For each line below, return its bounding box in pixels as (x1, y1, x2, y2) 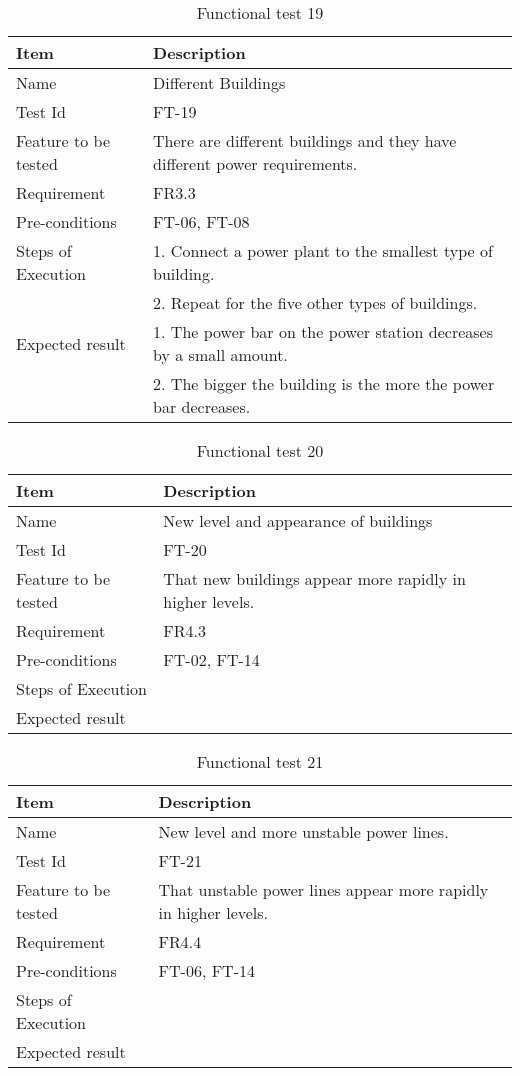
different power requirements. (153, 152, 358, 175)
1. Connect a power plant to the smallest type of (153, 239, 493, 262)
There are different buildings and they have (153, 129, 457, 152)
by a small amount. (153, 343, 288, 366)
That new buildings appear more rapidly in (163, 567, 466, 590)
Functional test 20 (196, 439, 324, 462)
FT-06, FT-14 (158, 959, 255, 982)
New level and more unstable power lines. (158, 820, 449, 843)
